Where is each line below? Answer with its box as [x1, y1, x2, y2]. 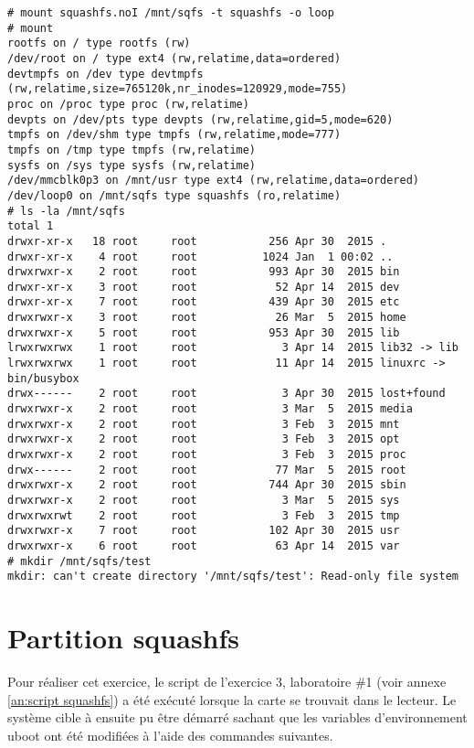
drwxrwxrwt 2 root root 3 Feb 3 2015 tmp [7, 508, 400, 522]
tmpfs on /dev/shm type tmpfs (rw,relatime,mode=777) [7, 128, 342, 142]
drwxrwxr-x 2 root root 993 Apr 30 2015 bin [7, 265, 400, 279]
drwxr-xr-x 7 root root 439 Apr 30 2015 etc [7, 295, 400, 309]
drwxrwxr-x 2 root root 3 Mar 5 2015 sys [7, 494, 400, 507]
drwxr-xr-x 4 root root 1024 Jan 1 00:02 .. [7, 250, 394, 263]
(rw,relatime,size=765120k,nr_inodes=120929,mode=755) [7, 82, 348, 96]
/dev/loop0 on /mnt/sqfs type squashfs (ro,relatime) [7, 188, 342, 202]
